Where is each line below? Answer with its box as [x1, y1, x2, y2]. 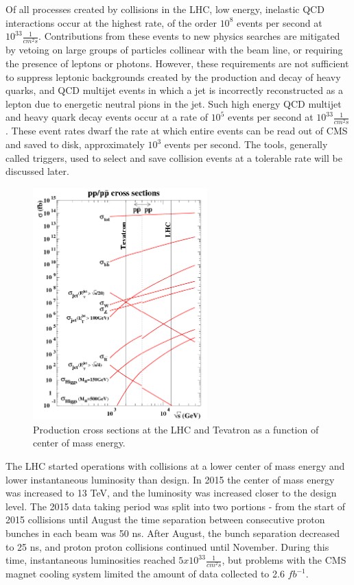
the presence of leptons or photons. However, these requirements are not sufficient [5, 56, 349, 70]
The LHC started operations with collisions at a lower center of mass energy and [5, 458, 345, 473]
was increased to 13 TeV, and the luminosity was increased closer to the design [5, 486, 337, 500]
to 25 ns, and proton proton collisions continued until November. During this [5, 539, 329, 553]
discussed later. [5, 164, 69, 178]
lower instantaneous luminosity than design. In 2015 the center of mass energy [5, 472, 335, 486]
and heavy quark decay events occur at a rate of [5, 110, 208, 124]
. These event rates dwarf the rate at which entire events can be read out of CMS [5, 123, 348, 138]
